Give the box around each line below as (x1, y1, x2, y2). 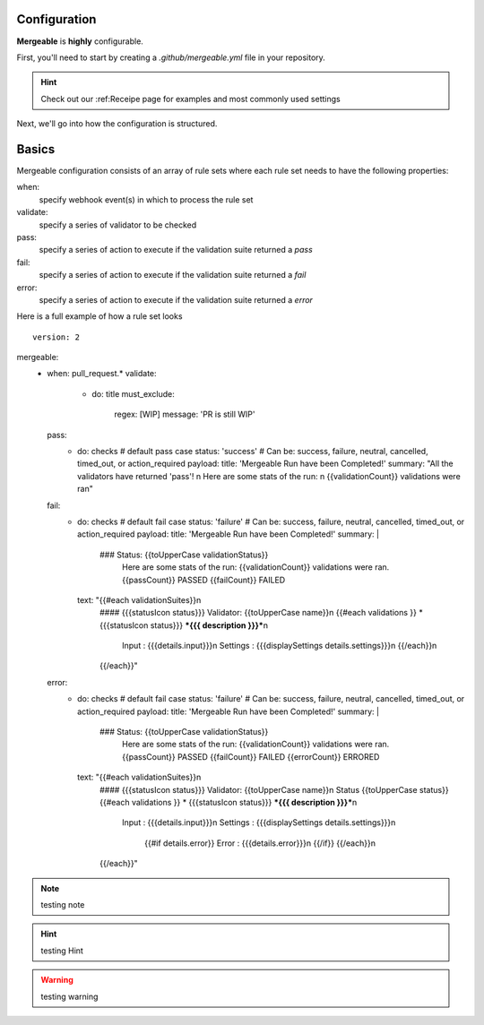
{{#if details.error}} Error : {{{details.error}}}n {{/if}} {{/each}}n (144, 838, 376, 848)
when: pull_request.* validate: (47, 368, 157, 379)
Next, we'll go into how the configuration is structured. (16, 118, 218, 129)
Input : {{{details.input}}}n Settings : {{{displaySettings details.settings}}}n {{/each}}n (122, 641, 437, 651)
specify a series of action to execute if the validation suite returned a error (39, 294, 314, 305)
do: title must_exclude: (91, 388, 175, 399)
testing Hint (40, 945, 84, 956)
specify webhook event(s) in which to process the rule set (39, 194, 254, 205)
